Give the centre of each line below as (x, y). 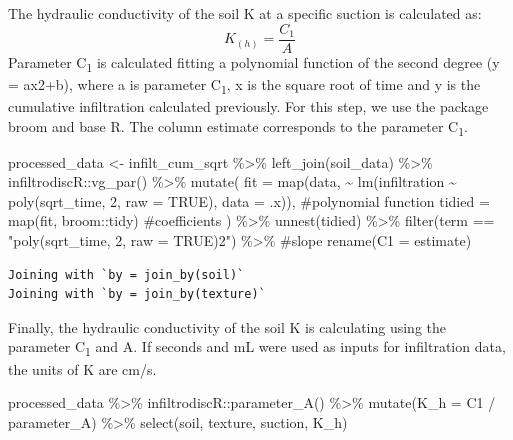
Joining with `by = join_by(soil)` (126, 274)
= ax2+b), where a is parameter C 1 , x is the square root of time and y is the (244, 85)
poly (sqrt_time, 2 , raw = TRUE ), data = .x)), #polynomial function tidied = (249, 200)
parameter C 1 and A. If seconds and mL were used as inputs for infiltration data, (257, 348)
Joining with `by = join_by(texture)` (137, 294)
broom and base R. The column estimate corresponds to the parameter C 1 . (238, 127)
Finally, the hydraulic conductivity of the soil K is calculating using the (227, 326)
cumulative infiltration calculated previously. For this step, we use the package (248, 105)
